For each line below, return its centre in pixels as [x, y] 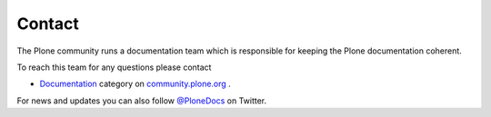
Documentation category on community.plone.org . [135, 84]
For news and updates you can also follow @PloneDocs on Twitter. [142, 101]
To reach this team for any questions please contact [114, 67]
